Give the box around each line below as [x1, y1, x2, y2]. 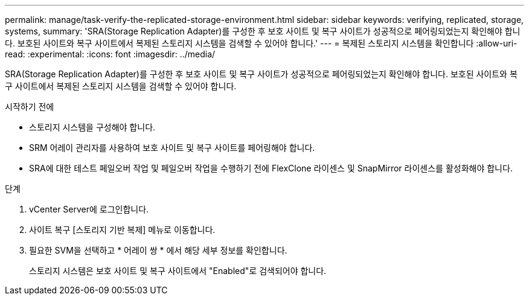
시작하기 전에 [5, 101, 54, 112]
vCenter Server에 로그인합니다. [29, 204, 149, 214]
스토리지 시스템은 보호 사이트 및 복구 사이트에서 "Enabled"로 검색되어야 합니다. [29, 266, 327, 276]
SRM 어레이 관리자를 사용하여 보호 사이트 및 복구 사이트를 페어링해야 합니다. [29, 142, 315, 153]
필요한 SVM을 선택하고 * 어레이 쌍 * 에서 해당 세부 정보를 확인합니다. [29, 245, 287, 255]
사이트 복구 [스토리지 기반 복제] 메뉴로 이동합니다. [29, 225, 216, 235]
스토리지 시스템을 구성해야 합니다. [29, 122, 156, 132]
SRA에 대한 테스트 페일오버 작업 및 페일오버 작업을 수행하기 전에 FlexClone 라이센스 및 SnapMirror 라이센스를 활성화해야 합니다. [29, 163, 513, 173]
